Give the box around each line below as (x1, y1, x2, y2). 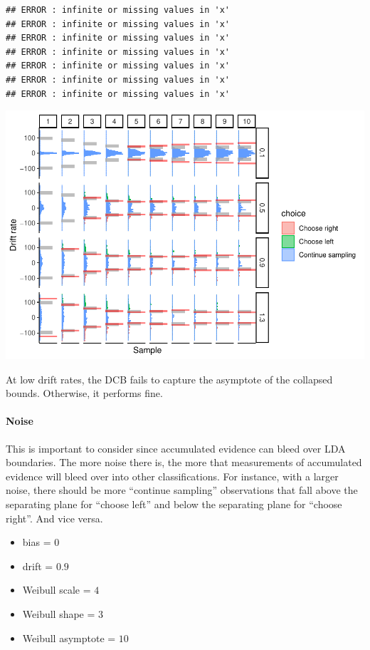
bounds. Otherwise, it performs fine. (6, 386, 163, 401)
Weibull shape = (22, 607, 95, 621)
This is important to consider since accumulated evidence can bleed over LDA (6, 440, 346, 455)
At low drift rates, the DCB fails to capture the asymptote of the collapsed (6, 371, 333, 386)
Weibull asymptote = (22, 630, 116, 645)
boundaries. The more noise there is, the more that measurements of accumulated (6, 455, 362, 470)
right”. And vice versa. (6, 510, 103, 525)
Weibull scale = (22, 582, 91, 597)
